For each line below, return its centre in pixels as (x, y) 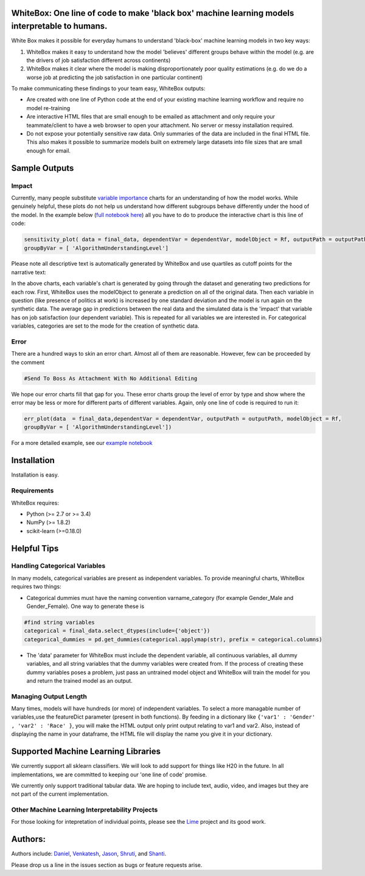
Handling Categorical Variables (58, 566)
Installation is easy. (35, 475)
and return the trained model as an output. (80, 680)
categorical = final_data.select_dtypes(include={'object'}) (117, 631)
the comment (28, 362)
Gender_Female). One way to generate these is (85, 606)
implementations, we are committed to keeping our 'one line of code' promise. (109, 774)
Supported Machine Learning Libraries (86, 752)
